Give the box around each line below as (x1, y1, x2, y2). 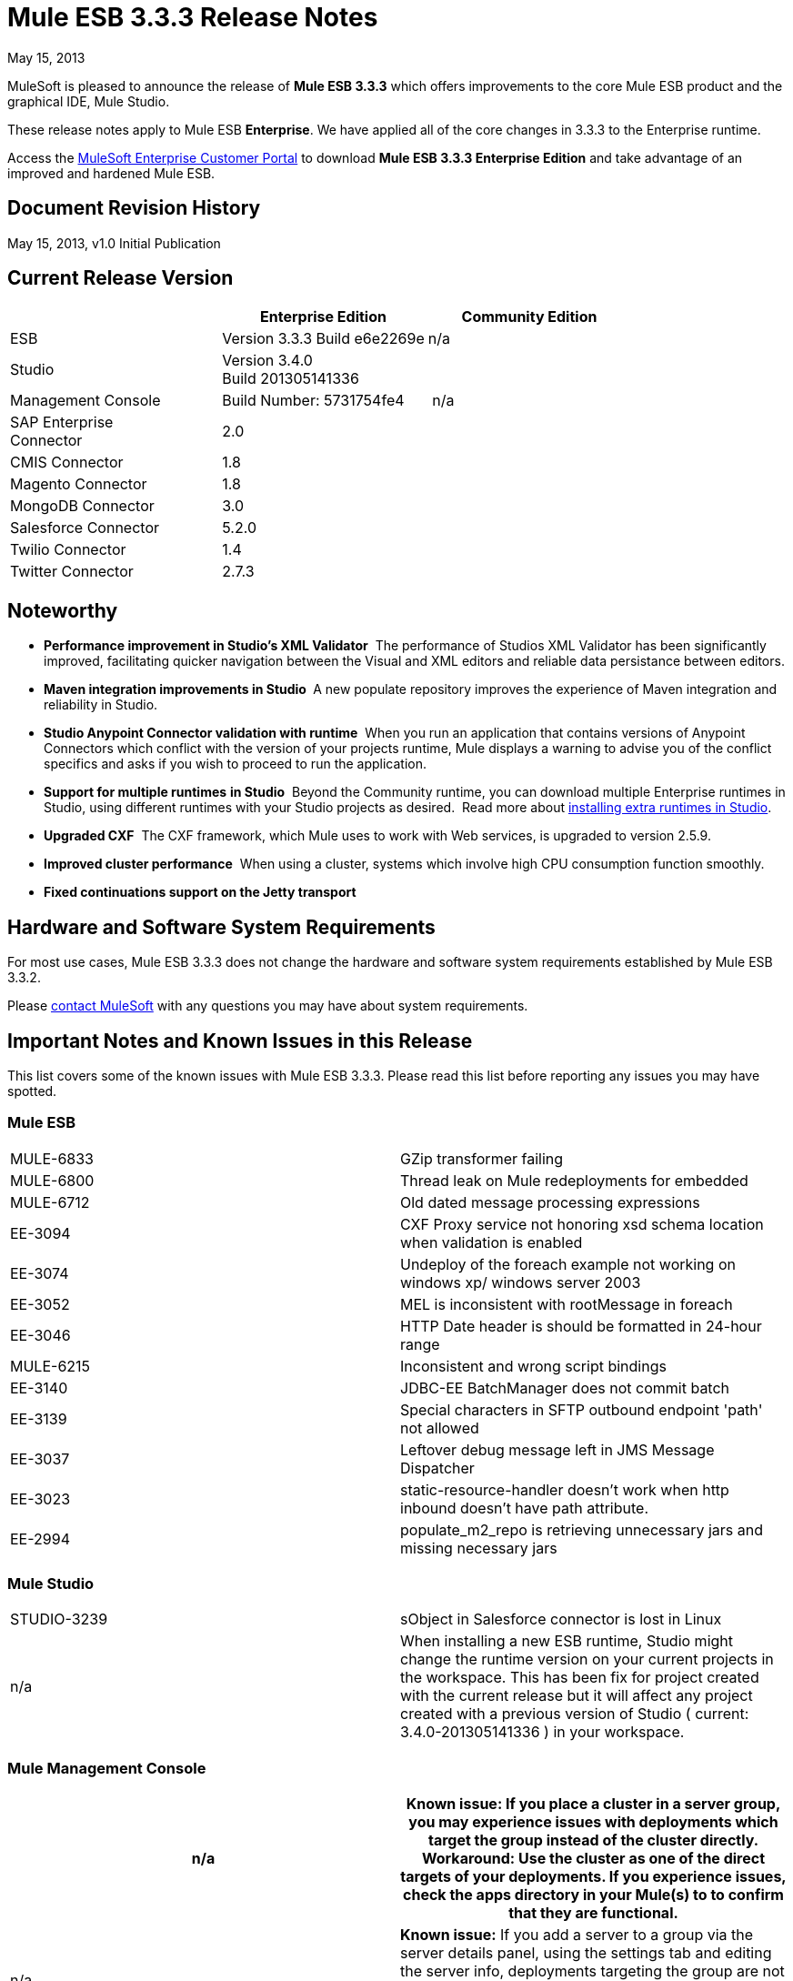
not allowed (400, 1418, 479, 1437)
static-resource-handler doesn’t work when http (400, 1480, 729, 1499)
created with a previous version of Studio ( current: (400, 1704, 749, 1724)
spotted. (7, 1082, 57, 1099)
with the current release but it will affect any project (400, 1686, 753, 1705)
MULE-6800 (10, 1171, 95, 1190)
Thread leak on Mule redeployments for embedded (400, 1171, 748, 1190)
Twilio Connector (10, 540, 126, 559)
